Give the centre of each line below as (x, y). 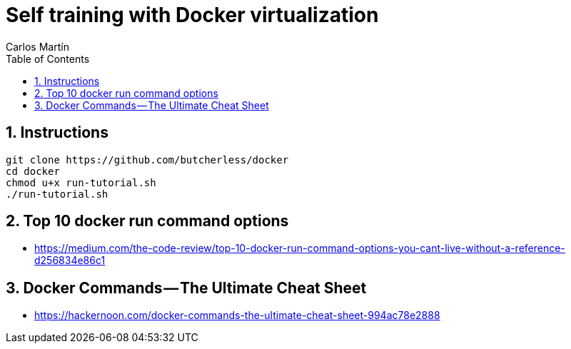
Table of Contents (48, 59)
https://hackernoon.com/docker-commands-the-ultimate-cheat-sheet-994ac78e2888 (237, 315)
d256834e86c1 (70, 261)
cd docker (33, 171)
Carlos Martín (37, 46)
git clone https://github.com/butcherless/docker (147, 160)
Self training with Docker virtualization (192, 15)
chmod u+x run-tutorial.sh (81, 182)
